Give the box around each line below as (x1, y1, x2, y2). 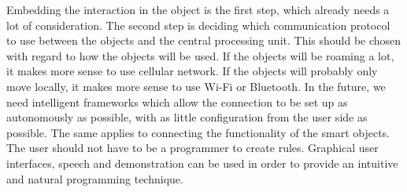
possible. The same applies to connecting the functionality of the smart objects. (6, 124, 390, 140)
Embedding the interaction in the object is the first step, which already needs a (6, 2, 390, 17)
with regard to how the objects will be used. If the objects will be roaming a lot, (6, 47, 394, 63)
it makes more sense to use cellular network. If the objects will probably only (6, 63, 378, 79)
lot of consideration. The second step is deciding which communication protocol (6, 16, 390, 33)
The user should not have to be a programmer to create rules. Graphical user (6, 139, 379, 156)
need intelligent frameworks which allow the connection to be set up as (6, 93, 348, 110)
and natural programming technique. (6, 170, 183, 187)
